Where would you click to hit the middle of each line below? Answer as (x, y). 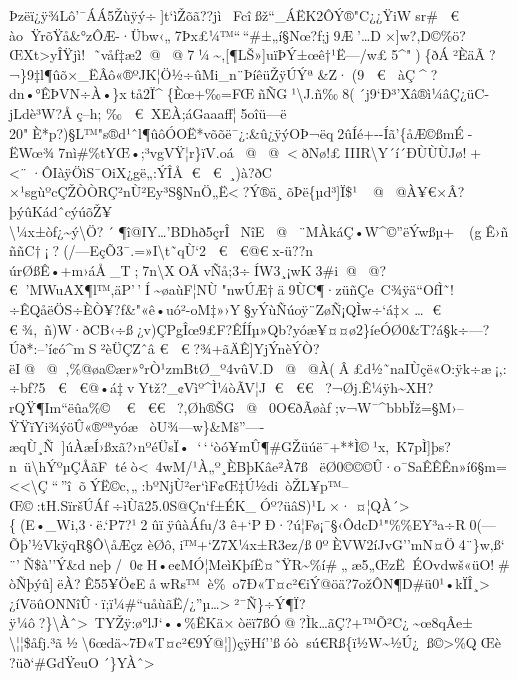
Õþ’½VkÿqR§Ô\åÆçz (76, 544)
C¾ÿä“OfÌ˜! (417, 289)
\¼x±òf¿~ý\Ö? (56, 230)
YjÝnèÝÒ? (286, 348)
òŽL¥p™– (317, 485)
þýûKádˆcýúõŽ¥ (61, 210)
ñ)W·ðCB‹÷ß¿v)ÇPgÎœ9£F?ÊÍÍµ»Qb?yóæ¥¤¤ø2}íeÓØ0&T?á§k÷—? (267, 328)
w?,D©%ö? (432, 34)
